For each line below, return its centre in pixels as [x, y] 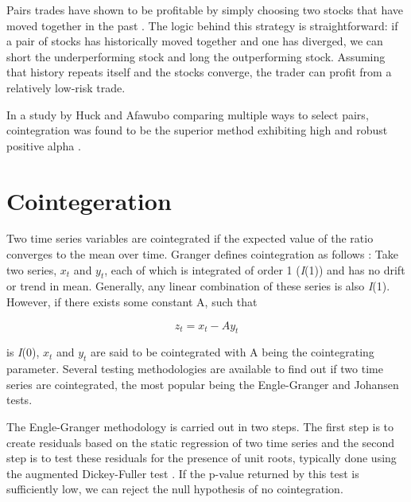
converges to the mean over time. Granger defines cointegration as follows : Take [202, 254]
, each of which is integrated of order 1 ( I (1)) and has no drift [255, 269]
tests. [19, 400]
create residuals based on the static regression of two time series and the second [201, 442]
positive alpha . [44, 145]
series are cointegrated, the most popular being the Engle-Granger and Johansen [203, 384]
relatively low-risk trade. [66, 87]
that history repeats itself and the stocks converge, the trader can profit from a [199, 72]
